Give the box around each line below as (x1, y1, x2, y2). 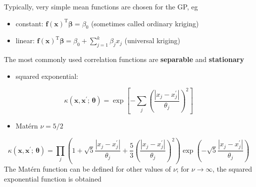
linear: (15, 35, 35, 46)
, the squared (212, 163, 253, 174)
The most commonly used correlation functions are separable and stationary (4, 54, 244, 64)
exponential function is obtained (4, 173, 102, 184)
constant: (15, 18, 44, 28)
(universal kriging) (124, 35, 181, 46)
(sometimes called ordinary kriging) (91, 18, 199, 28)
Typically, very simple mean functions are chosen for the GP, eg (4, 1, 198, 11)
